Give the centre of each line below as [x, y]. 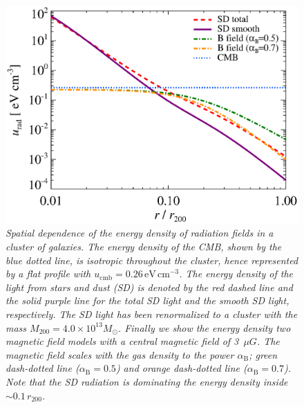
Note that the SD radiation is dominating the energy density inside [147, 381]
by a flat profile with [48, 274]
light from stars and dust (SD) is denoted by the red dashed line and [149, 287]
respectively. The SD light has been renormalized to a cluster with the [152, 314]
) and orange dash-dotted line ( [181, 368]
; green [263, 354]
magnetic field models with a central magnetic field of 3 [122, 341]
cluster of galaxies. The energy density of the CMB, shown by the [144, 246]
